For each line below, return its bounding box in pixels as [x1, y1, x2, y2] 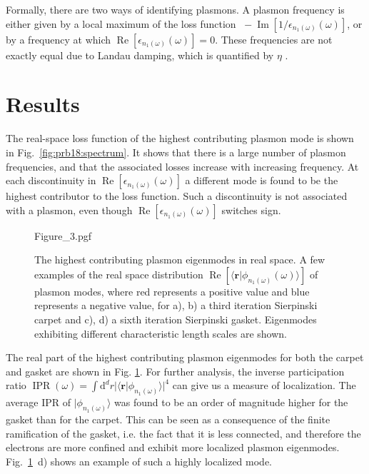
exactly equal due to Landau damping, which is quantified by [6, 47, 274, 62]
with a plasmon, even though [6, 202, 133, 217]
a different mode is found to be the [185, 173, 338, 188]
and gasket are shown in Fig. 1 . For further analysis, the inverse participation [6, 363, 345, 378]
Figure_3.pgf [34, 228, 91, 243]
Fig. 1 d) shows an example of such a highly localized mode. [6, 453, 272, 468]
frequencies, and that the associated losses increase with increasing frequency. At [6, 158, 359, 173]
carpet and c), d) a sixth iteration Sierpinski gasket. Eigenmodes [34, 312, 317, 327]
